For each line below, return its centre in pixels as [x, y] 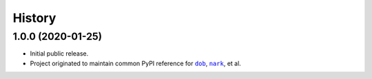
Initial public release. [59, 54]
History [34, 18]
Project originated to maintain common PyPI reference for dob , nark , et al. [135, 63]
